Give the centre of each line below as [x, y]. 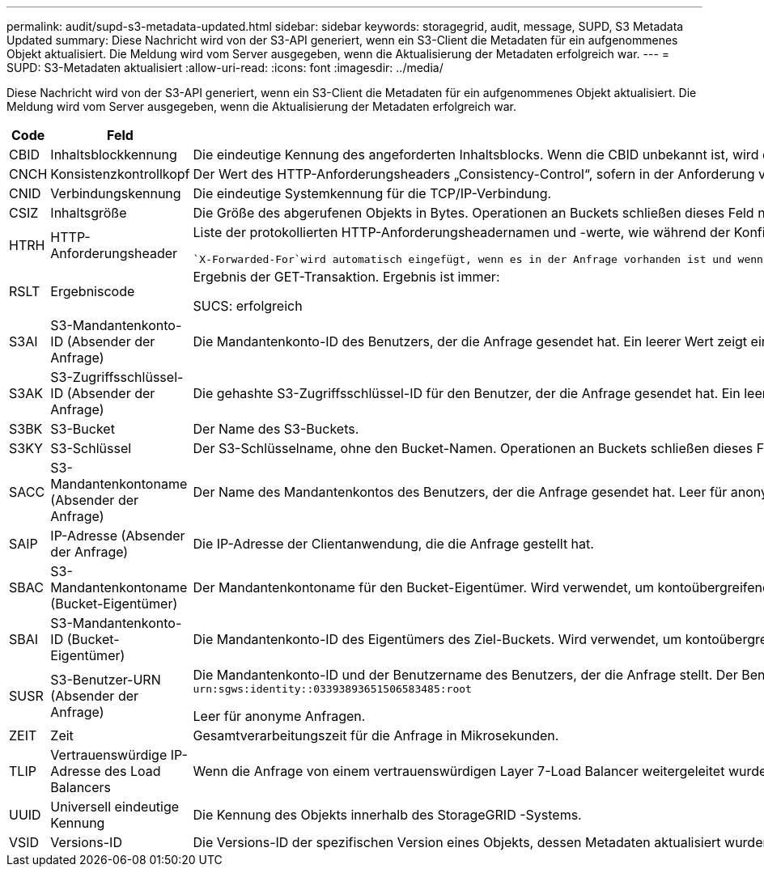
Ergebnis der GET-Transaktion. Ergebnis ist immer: [346, 277]
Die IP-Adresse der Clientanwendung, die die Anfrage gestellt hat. [393, 544]
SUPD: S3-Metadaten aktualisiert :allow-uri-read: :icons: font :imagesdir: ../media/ [225, 68]
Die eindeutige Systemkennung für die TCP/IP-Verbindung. [372, 193]
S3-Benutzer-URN [106, 679]
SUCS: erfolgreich [248, 306]
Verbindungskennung [116, 193]
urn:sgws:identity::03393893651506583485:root [332, 689]
